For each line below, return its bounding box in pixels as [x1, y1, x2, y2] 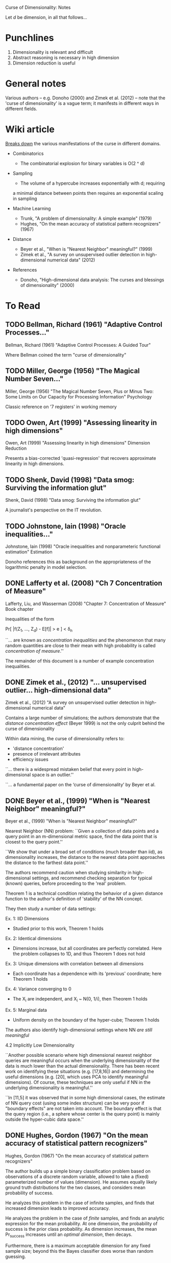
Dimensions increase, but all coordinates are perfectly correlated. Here [12, 945, 162, 951]
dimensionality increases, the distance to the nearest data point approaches [5, 854, 165, 860]
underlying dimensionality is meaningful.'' [5, 1084, 93, 1091]
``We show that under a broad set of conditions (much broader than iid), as [5, 849, 163, 855]
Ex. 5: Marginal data [5, 1007, 47, 1013]
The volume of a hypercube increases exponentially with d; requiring [20, 180, 165, 186]
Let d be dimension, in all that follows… [5, 14, 88, 20]
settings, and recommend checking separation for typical [32, 875, 152, 881]
